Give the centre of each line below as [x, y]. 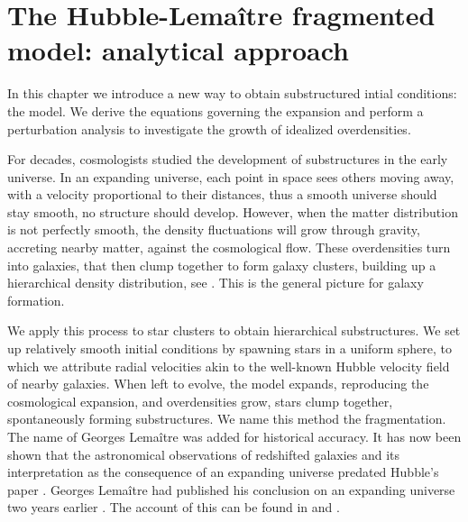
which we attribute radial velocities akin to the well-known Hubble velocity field [229, 366]
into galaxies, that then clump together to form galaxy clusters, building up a [222, 265]
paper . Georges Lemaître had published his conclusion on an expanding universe [231, 489]
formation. [36, 300]
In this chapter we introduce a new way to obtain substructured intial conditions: [232, 93]
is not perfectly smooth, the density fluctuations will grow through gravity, [214, 229]
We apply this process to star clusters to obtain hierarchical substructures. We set [234, 330]
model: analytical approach [179, 50]
